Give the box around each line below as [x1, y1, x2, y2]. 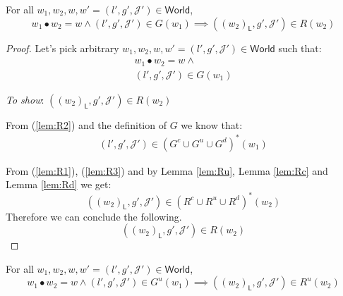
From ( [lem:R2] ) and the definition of [6, 117, 167, 132]
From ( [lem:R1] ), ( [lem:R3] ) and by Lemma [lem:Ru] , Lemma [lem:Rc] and [6, 163, 328, 178]
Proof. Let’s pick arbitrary [6, 40, 119, 55]
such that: [278, 40, 322, 55]
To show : [6, 92, 44, 106]
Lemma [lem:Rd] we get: [6, 177, 112, 192]
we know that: [181, 117, 243, 132]
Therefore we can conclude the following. [6, 209, 182, 223]
